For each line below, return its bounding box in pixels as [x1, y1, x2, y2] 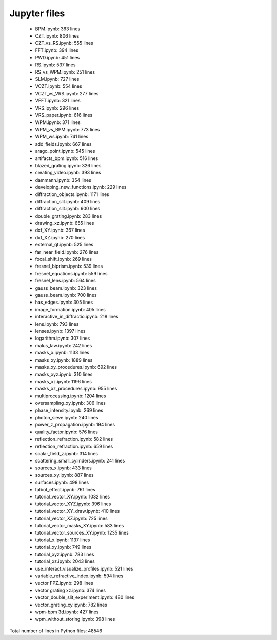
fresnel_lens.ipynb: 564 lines [35, 278, 96, 284]
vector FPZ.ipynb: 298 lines [35, 580, 93, 586]
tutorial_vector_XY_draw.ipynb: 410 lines [35, 508, 120, 514]
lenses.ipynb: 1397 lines [35, 328, 86, 334]
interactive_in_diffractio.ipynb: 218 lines [35, 314, 119, 320]
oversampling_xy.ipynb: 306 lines [35, 400, 106, 406]
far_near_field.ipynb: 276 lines [35, 248, 99, 255]
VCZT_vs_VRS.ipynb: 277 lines [35, 91, 99, 97]
